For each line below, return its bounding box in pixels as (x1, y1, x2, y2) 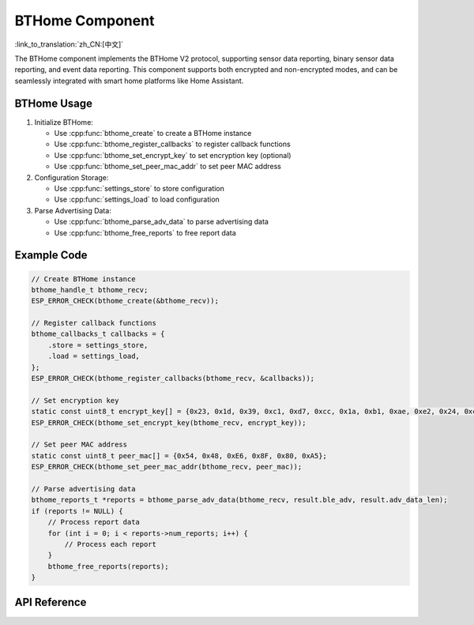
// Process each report (64, 540, 157, 548)
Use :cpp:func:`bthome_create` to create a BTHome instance (54, 129, 252, 138)
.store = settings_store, (47, 341, 149, 349)
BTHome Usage (14, 96, 93, 110)
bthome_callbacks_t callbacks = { (31, 329, 165, 339)
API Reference (14, 596, 87, 609)
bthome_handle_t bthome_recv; (31, 285, 149, 294)
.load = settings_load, (47, 352, 140, 361)
